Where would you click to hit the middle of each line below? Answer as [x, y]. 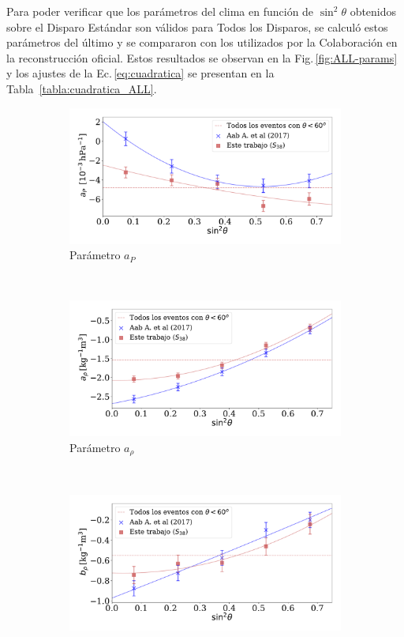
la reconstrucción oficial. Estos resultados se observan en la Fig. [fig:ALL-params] [202, 57]
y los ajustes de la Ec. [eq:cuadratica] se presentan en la [140, 73]
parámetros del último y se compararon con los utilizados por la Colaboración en [202, 42]
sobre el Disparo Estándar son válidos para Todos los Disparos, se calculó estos [197, 26]
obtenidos [373, 11]
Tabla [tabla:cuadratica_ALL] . [82, 88]
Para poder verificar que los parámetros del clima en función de [160, 11]
